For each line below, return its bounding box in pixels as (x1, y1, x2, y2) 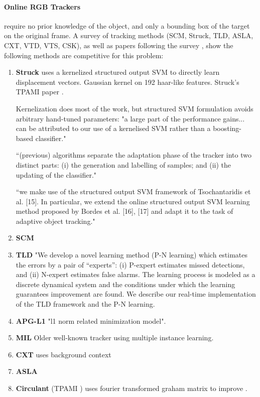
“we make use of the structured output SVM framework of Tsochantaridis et (16, 186, 251, 197)
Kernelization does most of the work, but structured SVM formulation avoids (16, 103, 253, 113)
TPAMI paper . (16, 86, 64, 97)
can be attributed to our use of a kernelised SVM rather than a (16, 123, 211, 134)
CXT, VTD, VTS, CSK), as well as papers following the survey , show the (4, 40, 233, 50)
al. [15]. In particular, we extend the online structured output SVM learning (16, 196, 250, 206)
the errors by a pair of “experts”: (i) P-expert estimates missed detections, (16, 259, 245, 270)
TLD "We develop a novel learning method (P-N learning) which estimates (16, 249, 248, 260)
